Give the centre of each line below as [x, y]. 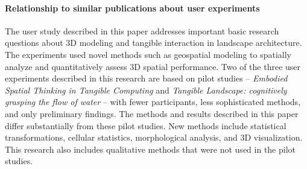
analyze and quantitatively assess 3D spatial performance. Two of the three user [153, 66]
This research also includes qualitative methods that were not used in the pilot [150, 149]
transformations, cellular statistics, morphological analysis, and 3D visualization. [154, 137]
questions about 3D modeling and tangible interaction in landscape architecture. [153, 43]
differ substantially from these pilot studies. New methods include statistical [146, 125]
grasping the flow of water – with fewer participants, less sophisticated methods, [153, 102]
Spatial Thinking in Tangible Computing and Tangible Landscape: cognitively [146, 90]
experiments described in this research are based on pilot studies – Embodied [146, 78]
